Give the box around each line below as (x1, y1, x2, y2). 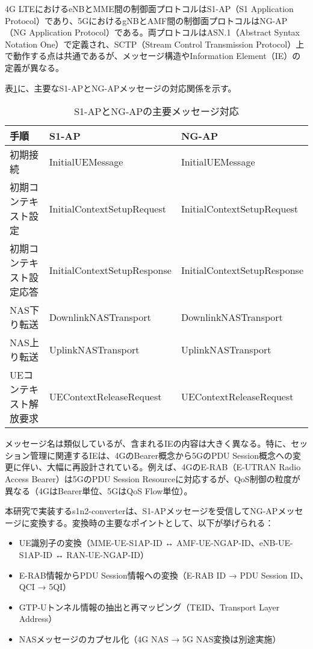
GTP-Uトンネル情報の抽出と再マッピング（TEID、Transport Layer (19, 600, 280, 613)
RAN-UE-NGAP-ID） (66, 548, 149, 560)
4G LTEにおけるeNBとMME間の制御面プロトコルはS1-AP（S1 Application (5, 2, 294, 14)
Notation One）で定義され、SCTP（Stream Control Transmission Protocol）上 (5, 37, 305, 50)
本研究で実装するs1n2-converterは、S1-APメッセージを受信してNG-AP (5, 505, 278, 517)
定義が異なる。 (5, 61, 64, 73)
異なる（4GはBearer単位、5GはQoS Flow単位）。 (5, 484, 193, 497)
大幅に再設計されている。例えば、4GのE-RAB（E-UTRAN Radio (46, 461, 301, 473)
